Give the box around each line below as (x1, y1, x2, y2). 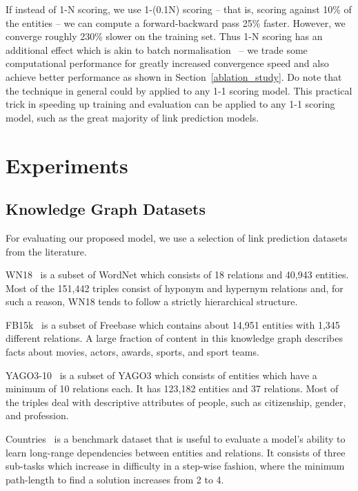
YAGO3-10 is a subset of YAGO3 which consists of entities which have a (6, 367, 317, 382)
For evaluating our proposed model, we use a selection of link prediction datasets (6, 230, 348, 244)
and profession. (6, 408, 69, 423)
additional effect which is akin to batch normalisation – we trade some (6, 42, 308, 57)
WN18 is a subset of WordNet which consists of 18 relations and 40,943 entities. (6, 267, 349, 282)
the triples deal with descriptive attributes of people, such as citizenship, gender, (6, 394, 346, 409)
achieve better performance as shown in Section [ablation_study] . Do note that (6, 69, 342, 84)
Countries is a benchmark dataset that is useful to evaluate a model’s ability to (6, 432, 346, 446)
